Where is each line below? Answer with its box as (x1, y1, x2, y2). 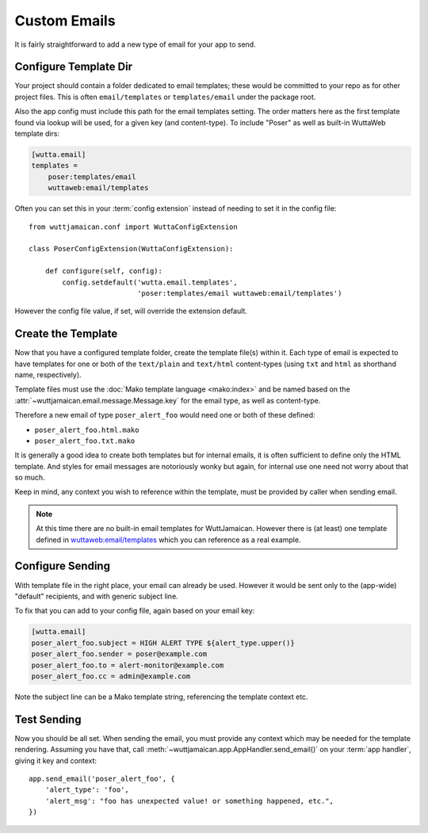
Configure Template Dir (14, 60, 133, 74)
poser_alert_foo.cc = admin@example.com (31, 671, 190, 681)
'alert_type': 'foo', (44, 785, 130, 794)
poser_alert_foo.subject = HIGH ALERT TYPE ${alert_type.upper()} (31, 638, 295, 648)
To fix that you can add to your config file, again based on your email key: (14, 606, 255, 616)
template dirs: (14, 129, 59, 139)
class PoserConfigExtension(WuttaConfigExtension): (29, 244, 234, 254)
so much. (14, 472, 45, 483)
